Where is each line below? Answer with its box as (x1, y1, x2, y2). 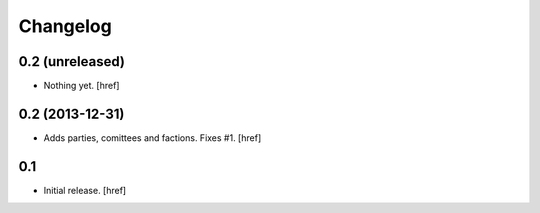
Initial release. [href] (43, 184, 127, 196)
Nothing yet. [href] (43, 80, 120, 92)
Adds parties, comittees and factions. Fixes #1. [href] (43, 131, 262, 144)
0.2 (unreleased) (18, 53, 125, 70)
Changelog (18, 15, 112, 37)
